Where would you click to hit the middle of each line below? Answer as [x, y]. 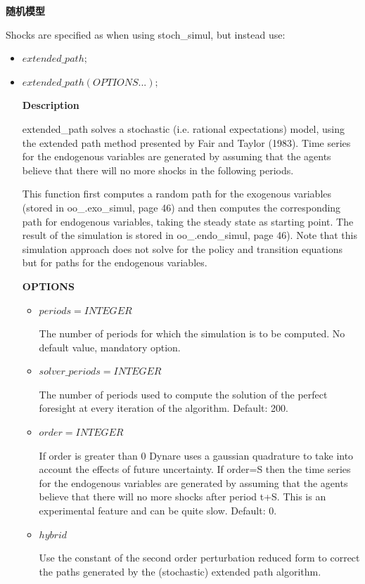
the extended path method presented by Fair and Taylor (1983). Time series [186, 142]
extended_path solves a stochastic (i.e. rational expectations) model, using [184, 128]
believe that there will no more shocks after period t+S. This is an [182, 497]
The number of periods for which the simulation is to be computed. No [192, 333]
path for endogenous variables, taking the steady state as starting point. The [188, 221]
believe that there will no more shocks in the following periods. [158, 170]
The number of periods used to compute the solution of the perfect [183, 394]
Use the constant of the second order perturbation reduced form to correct [199, 558]
